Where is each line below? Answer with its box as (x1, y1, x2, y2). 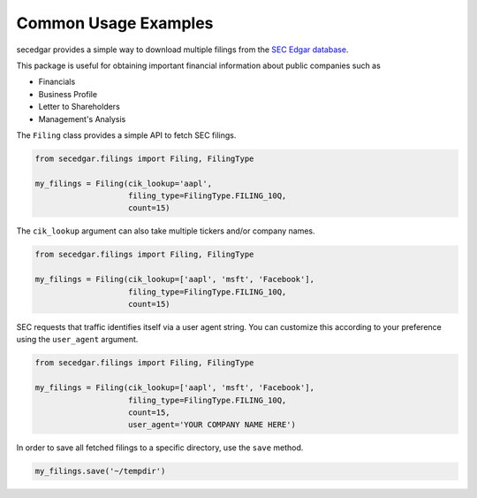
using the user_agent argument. (16, 334, 139, 345)
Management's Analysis (38, 113, 126, 124)
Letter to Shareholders (38, 102, 121, 112)
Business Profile (38, 88, 97, 99)
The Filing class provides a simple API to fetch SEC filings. (16, 129, 237, 141)
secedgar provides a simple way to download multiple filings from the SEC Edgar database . (16, 44, 349, 55)
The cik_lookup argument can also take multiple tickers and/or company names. (16, 226, 315, 236)
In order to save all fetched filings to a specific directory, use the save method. (16, 442, 304, 453)
